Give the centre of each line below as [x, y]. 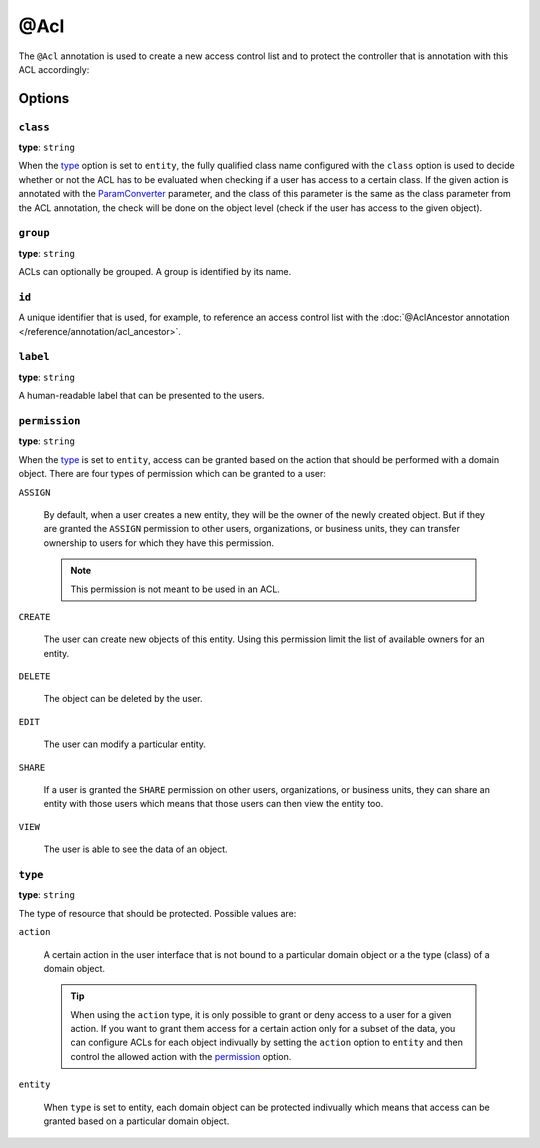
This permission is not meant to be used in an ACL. [175, 589]
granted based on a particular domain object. [136, 1121]
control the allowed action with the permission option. [181, 1056]
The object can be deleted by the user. [123, 699]
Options [44, 98]
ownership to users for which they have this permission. [159, 542]
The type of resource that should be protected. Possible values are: [157, 913]
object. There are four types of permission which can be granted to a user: [172, 474]
